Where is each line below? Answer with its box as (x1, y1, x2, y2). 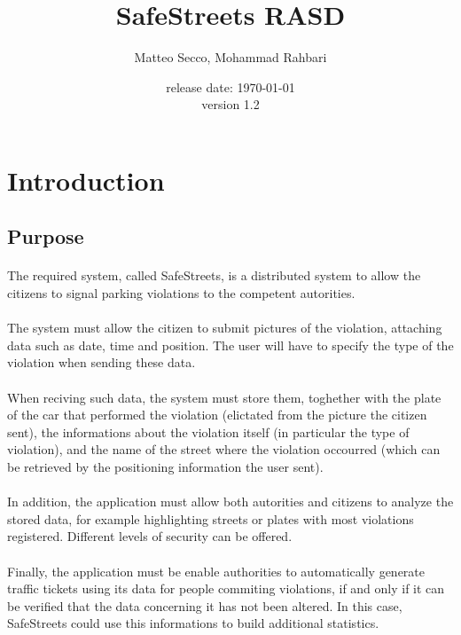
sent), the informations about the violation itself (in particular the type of (7, 422, 410, 441)
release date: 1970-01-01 (166, 77, 295, 96)
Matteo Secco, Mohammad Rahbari (134, 48, 327, 67)
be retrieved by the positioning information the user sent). (7, 458, 324, 475)
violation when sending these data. (7, 353, 196, 372)
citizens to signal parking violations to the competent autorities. (7, 284, 356, 302)
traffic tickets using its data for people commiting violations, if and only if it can (7, 579, 445, 598)
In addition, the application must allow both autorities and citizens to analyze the (7, 492, 454, 511)
